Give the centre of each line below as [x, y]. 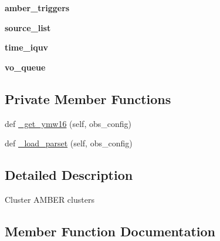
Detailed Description [69, 175]
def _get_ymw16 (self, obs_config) [68, 123]
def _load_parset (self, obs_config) [69, 143]
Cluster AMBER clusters [50, 199]
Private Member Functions [88, 98]
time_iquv [27, 47]
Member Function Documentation [110, 231]
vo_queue [25, 67]
